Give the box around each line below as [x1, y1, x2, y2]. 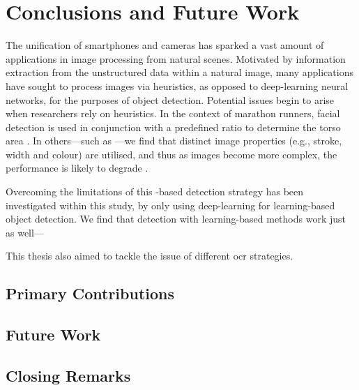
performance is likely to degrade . [6, 160, 148, 175]
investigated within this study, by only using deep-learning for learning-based [6, 197, 335, 212]
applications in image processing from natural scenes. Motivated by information [6, 51, 346, 66]
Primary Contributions [6, 283, 175, 304]
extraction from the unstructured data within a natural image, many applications [6, 65, 353, 80]
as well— [6, 225, 44, 239]
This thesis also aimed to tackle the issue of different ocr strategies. [6, 248, 293, 263]
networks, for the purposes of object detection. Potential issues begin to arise [6, 92, 335, 107]
